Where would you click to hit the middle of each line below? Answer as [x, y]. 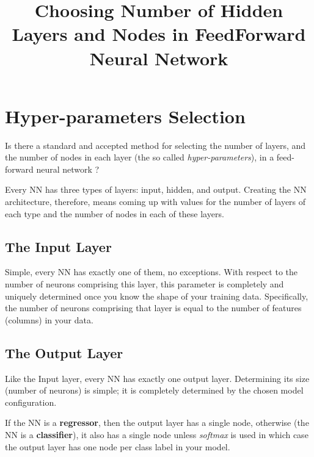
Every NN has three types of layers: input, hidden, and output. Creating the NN [156, 189]
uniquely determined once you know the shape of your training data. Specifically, [157, 296]
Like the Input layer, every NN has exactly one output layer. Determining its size [157, 378]
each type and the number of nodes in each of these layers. [115, 213]
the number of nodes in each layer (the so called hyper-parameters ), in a [140, 157]
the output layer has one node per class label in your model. [118, 446]
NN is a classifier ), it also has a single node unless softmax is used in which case [157, 434]
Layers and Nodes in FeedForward [159, 34]
